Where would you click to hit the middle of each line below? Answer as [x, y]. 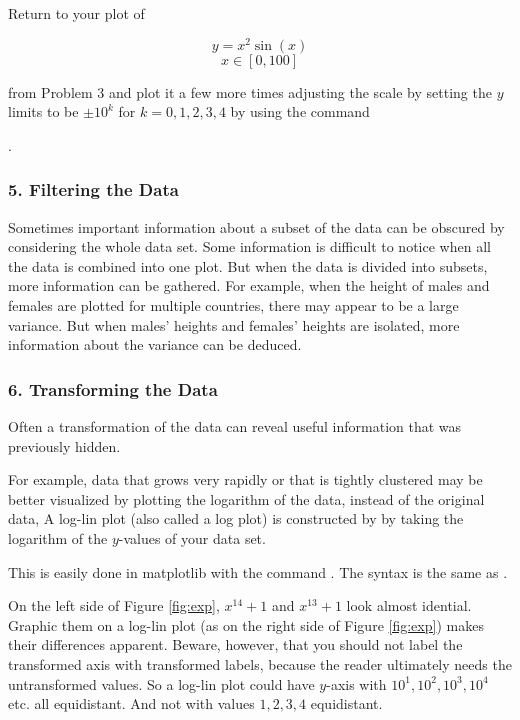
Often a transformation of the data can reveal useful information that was [235, 426]
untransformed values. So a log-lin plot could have [161, 683]
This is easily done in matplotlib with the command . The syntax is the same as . [258, 571]
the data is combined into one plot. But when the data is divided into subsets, [248, 265]
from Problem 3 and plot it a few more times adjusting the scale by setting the [250, 91]
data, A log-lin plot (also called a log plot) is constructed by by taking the [236, 518]
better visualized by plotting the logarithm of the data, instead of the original [246, 498]
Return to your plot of [76, 13]
